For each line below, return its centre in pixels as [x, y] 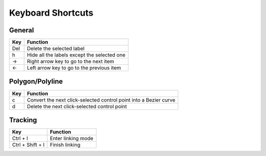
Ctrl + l [20, 138]
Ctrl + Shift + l [28, 145]
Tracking [23, 120]
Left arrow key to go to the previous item [74, 68]
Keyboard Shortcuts [51, 13]
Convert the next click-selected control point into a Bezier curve [101, 100]
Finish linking [65, 145]
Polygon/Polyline [36, 82]
